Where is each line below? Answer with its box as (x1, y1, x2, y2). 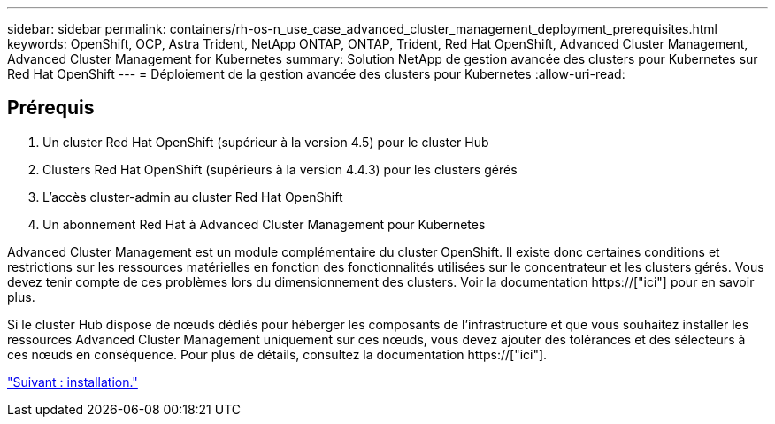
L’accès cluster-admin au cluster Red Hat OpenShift (42, 189, 343, 204)
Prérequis (7, 96, 95, 119)
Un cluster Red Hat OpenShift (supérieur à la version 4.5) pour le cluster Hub (42, 134, 489, 150)
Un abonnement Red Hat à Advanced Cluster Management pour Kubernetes (42, 216, 486, 232)
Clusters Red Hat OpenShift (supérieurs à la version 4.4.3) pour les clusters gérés (42, 161, 518, 177)
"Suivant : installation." (7, 374, 138, 389)
